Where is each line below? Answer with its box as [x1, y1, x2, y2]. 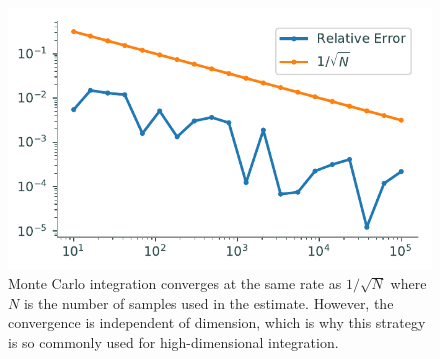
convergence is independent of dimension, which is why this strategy [8, 312, 426, 333]
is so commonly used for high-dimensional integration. [8, 331, 339, 352]
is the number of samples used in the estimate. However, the [23, 292, 394, 313]
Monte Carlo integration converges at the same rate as [8, 273, 342, 294]
